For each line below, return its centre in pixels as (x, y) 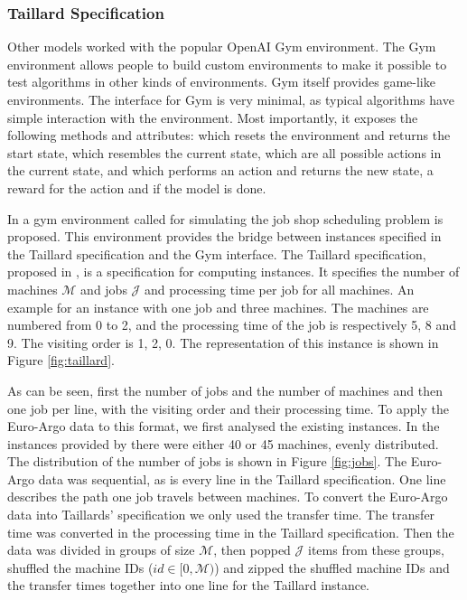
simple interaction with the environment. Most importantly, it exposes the (213, 117)
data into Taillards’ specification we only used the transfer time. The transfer (221, 515)
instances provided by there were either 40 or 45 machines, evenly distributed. (223, 443)
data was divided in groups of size (101, 550)
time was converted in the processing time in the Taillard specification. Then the (231, 532)
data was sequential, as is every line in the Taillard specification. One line (242, 478)
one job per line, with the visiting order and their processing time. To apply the (228, 408)
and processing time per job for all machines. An (280, 289)
